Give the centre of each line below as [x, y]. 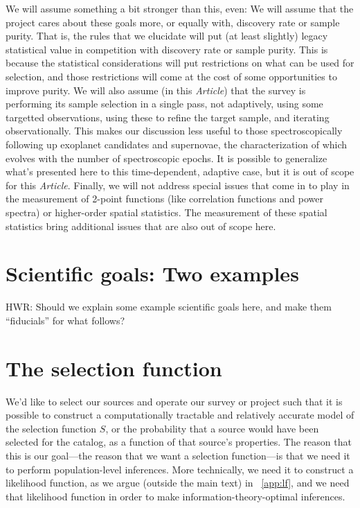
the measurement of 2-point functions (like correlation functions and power [164, 199]
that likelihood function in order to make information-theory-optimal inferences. [175, 496]
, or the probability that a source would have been [212, 428]
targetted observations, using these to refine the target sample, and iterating [168, 117]
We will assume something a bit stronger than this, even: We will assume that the [180, 8]
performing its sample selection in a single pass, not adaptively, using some [164, 104]
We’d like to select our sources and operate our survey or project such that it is [174, 401]
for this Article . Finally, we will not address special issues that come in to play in [178, 185]
